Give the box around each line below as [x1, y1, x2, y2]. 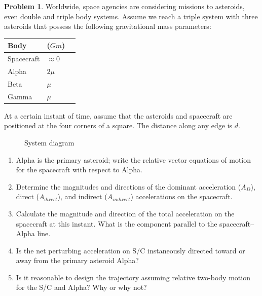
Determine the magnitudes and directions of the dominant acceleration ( [16, 181, 241, 192]
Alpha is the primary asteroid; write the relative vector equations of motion [16, 154, 251, 165]
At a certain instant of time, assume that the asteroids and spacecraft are [4, 110, 233, 121]
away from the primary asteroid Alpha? [16, 255, 139, 266]
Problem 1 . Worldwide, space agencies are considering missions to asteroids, [4, 1, 245, 11]
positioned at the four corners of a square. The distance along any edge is [4, 120, 233, 131]
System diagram [24, 137, 74, 147]
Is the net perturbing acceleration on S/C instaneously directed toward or [16, 245, 245, 255]
